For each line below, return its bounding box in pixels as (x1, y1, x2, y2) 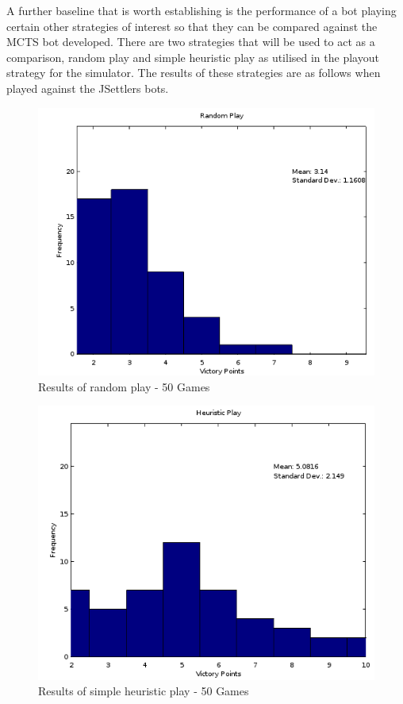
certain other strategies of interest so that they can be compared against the (6, 17, 378, 34)
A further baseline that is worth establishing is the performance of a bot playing (6, 2, 397, 18)
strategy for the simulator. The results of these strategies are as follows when (6, 64, 381, 81)
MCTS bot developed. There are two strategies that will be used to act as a (6, 33, 375, 50)
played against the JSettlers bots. (6, 79, 169, 96)
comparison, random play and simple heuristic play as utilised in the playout (6, 48, 379, 65)
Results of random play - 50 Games (38, 378, 210, 394)
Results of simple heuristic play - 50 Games (38, 683, 249, 699)
